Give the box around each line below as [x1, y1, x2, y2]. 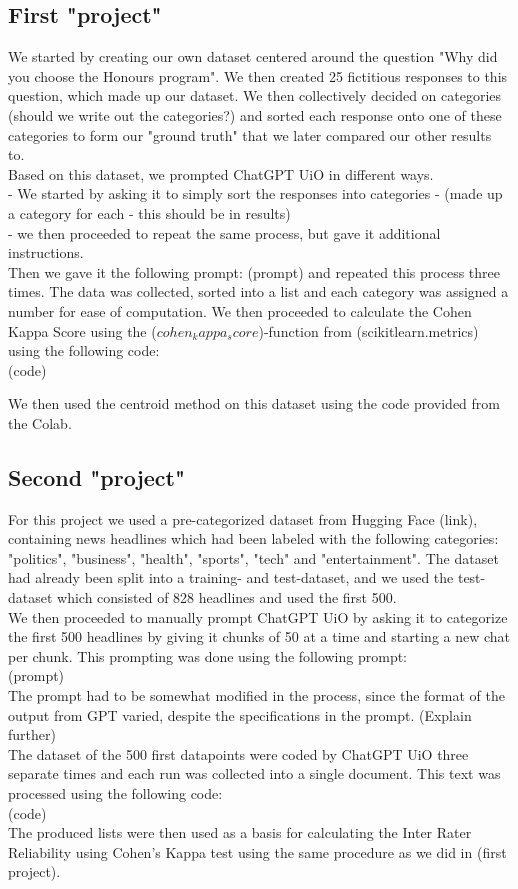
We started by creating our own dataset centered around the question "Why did [8, 46, 498, 67]
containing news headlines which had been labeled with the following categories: [8, 528, 499, 549]
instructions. [8, 242, 84, 263]
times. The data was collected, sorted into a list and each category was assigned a [8, 281, 509, 302]
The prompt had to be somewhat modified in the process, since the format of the [8, 685, 506, 706]
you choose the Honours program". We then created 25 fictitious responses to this [8, 65, 508, 86]
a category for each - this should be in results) [8, 202, 291, 223]
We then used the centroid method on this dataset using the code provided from [8, 393, 500, 414]
